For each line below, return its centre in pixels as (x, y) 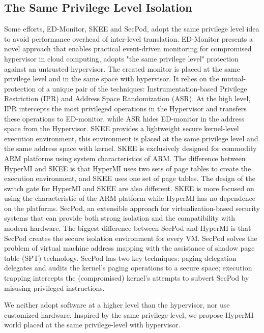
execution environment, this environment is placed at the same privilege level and (131, 138)
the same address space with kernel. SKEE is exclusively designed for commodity (130, 148)
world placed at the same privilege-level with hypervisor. (92, 325)
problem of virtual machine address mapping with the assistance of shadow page (129, 248)
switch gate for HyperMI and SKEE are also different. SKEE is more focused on (129, 188)
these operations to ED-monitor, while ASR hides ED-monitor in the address (124, 118)
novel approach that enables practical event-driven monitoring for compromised (128, 49)
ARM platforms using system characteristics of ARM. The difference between (125, 158)
